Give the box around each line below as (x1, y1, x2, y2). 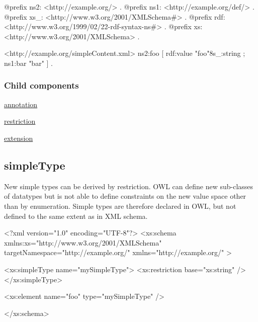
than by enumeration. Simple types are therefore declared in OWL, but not (4, 200, 236, 211)
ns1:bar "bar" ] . (4, 57, 53, 68)
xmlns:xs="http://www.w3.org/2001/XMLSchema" (4, 237, 162, 248)
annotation (4, 99, 38, 109)
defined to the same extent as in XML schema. (4, 210, 148, 221)
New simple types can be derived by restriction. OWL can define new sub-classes (4, 181, 253, 191)
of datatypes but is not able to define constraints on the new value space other (4, 191, 246, 201)
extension (4, 132, 33, 143)
